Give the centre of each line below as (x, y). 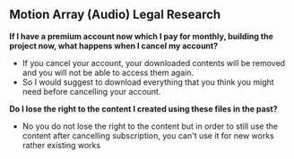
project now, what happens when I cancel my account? (114, 46)
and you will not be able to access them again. (108, 72)
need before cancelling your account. (91, 91)
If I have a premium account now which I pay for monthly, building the (141, 36)
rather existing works (61, 145)
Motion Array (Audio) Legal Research (115, 15)
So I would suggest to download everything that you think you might (148, 82)
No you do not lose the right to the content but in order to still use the (150, 126)
